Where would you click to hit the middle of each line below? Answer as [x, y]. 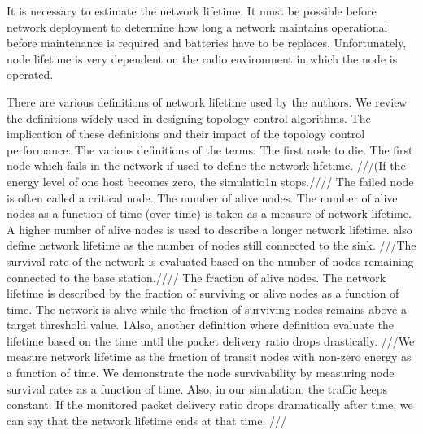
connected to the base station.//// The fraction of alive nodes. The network [196, 277]
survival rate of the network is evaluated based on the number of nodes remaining [210, 261]
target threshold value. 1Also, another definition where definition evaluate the [200, 325]
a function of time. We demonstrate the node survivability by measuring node [201, 373]
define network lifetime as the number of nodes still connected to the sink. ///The [211, 245]
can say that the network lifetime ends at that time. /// [146, 420]
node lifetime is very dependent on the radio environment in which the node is [202, 58]
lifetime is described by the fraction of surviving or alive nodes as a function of [203, 293]
